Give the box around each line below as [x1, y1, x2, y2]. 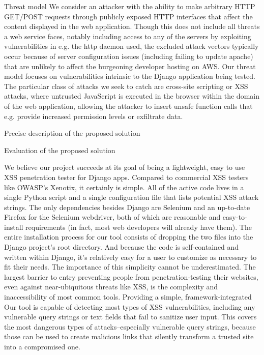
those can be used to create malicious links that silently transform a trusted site [4, 331, 254, 342]
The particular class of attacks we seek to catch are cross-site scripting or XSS [4, 80, 248, 91]
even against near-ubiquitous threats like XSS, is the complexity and [4, 281, 218, 292]
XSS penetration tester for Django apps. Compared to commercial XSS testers [4, 171, 249, 182]
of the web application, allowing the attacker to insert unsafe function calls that [4, 100, 253, 111]
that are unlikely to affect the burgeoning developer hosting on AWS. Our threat [4, 61, 256, 71]
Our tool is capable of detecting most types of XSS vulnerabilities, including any [4, 301, 255, 312]
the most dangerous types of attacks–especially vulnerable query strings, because [4, 321, 256, 332]
